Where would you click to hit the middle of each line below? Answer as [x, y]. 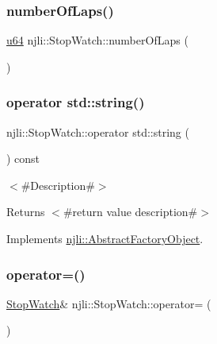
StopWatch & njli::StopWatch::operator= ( [109, 303]
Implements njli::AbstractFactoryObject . [105, 238]
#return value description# [130, 212]
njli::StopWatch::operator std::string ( [98, 131]
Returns [26, 212]
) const [23, 158]
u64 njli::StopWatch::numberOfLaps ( [97, 40]
